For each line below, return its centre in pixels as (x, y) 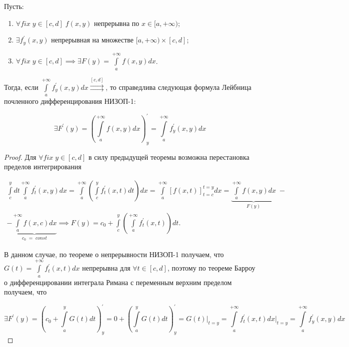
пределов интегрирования (43, 167)
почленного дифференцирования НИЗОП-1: (70, 101)
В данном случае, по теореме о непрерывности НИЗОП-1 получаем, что (114, 254)
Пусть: (14, 6)
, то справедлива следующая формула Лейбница (178, 87)
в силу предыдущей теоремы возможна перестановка (169, 157)
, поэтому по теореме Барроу (211, 268)
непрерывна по (116, 23)
